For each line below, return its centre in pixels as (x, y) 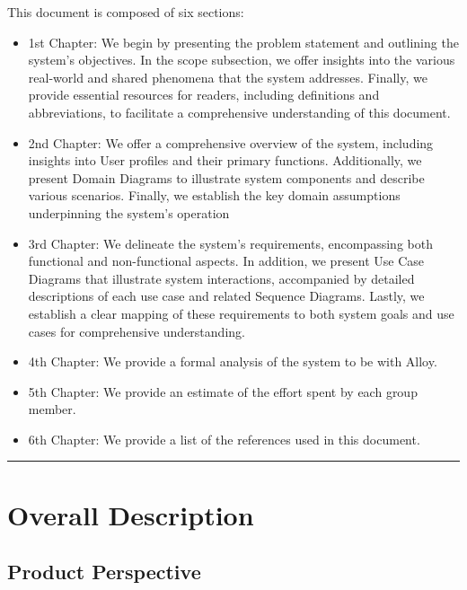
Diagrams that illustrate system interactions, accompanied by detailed (221, 278)
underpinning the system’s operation (129, 212)
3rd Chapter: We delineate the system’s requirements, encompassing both (230, 243)
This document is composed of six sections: (126, 12)
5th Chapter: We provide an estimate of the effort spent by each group (223, 391)
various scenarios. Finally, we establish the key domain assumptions (214, 195)
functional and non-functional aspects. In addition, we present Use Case (226, 261)
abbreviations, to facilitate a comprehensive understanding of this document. (239, 112)
